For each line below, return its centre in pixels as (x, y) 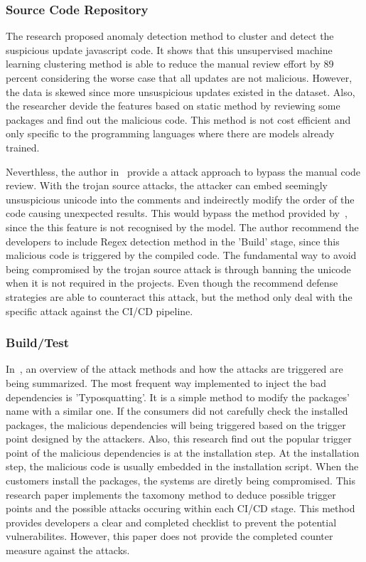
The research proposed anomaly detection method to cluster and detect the (170, 36)
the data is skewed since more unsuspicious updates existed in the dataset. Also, (181, 91)
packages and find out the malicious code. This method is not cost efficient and (178, 119)
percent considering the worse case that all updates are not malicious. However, (179, 78)
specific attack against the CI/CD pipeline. (99, 311)
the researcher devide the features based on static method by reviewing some (173, 106)
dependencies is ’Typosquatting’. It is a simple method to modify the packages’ (178, 397)
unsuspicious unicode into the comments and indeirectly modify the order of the (180, 199)
